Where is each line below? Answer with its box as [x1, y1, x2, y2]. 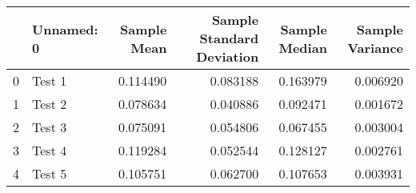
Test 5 [32, 164, 67, 183]
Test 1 [32, 71, 67, 90]
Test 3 [32, 118, 67, 136]
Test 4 [32, 141, 67, 159]
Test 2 [32, 94, 67, 113]
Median [278, 38, 327, 57]
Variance [347, 38, 403, 57]
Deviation [196, 47, 259, 66]
